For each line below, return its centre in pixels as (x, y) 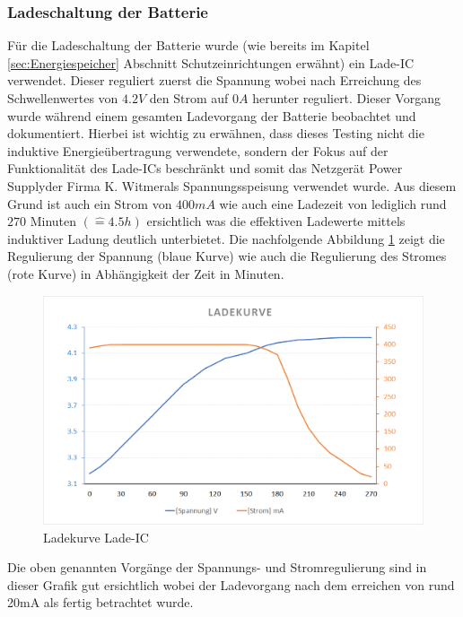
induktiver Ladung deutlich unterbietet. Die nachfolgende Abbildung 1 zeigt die (226, 238)
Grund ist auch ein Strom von (90, 203)
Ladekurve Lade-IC (96, 537)
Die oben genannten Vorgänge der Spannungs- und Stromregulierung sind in (217, 567)
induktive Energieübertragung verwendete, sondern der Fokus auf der (198, 150)
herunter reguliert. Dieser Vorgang (346, 98)
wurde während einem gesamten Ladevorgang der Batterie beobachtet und (212, 115)
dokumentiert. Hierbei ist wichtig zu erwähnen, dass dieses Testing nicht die (216, 133)
